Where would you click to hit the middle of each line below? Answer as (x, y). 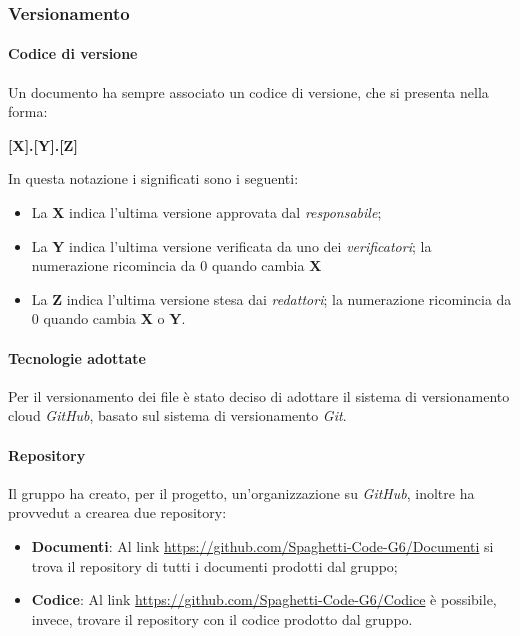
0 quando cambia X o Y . (108, 318)
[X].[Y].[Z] (43, 144)
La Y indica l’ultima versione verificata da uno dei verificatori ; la (231, 245)
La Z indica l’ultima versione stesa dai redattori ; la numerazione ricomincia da (271, 298)
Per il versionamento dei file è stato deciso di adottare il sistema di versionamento (259, 395)
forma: (28, 111)
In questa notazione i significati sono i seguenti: (153, 178)
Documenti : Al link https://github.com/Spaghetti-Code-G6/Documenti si (262, 545)
